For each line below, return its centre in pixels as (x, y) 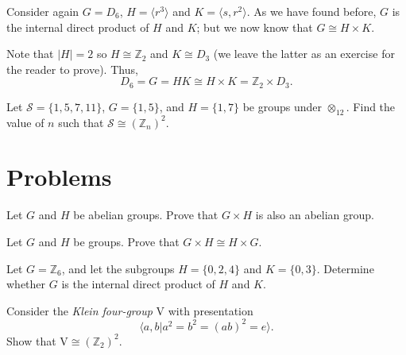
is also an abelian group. (315, 215)
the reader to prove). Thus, (72, 69)
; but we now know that (255, 27)
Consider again (43, 11)
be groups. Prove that (126, 241)
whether (26, 284)
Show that (31, 340)
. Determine (345, 268)
